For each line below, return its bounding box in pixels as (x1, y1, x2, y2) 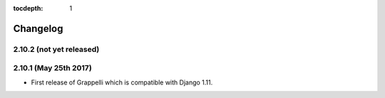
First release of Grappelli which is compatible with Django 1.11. (31, 78, 213, 87)
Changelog (13, 22, 63, 35)
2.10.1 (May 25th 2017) (13, 63, 92, 73)
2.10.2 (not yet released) (13, 44, 100, 54)
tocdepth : (13, 4, 43, 12)
